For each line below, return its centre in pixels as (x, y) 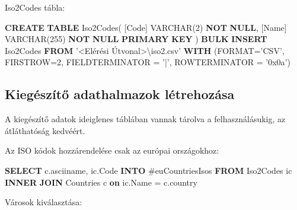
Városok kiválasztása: (44, 202)
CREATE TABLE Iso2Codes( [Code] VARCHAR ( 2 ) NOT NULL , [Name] (146, 27)
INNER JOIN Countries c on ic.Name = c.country (101, 182)
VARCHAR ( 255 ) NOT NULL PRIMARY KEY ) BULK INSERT (136, 39)
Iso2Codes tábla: (35, 7)
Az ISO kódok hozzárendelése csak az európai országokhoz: (112, 150)
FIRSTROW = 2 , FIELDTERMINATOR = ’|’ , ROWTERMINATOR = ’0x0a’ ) (148, 62)
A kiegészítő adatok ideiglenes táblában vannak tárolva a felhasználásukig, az (145, 119)
